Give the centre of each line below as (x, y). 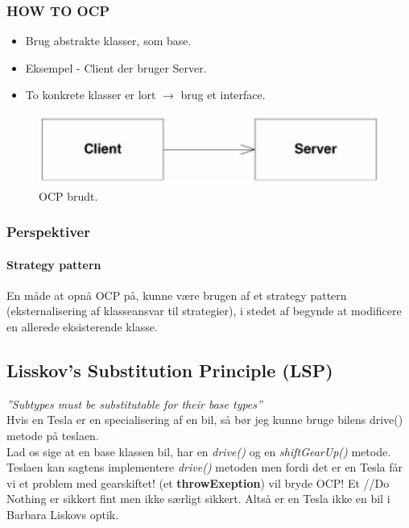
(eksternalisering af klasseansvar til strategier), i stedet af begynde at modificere (204, 311)
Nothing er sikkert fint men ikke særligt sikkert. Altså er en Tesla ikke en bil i (198, 499)
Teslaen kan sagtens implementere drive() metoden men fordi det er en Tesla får (205, 467)
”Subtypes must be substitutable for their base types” (134, 403)
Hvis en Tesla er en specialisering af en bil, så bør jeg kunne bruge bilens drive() (205, 420)
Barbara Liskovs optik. (63, 514)
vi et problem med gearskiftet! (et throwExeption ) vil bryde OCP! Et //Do (198, 482)
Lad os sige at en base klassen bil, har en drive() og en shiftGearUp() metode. (199, 451)
